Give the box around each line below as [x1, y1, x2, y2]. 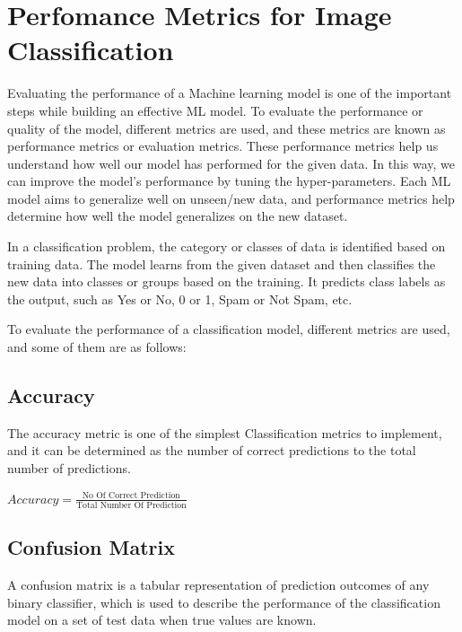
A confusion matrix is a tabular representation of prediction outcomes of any [7, 575, 430, 594]
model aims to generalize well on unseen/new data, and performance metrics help [7, 189, 455, 207]
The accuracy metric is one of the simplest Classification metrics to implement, [7, 423, 442, 442]
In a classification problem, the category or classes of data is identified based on [7, 237, 446, 256]
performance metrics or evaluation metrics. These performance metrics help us [7, 136, 439, 155]
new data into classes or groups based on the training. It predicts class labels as [7, 272, 446, 291]
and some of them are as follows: [7, 338, 187, 356]
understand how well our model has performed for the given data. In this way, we [7, 154, 455, 172]
